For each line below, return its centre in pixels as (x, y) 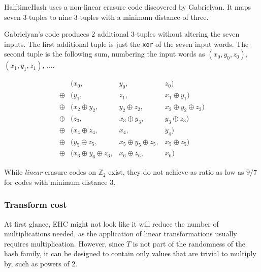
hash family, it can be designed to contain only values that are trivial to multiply (130, 253)
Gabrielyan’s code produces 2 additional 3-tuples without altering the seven (122, 34)
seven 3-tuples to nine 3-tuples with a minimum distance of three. (106, 17)
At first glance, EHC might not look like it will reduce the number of (111, 223)
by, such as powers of (37, 264)
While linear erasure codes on (50, 172)
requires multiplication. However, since (64, 243)
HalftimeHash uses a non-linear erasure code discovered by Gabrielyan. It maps (128, 7)
